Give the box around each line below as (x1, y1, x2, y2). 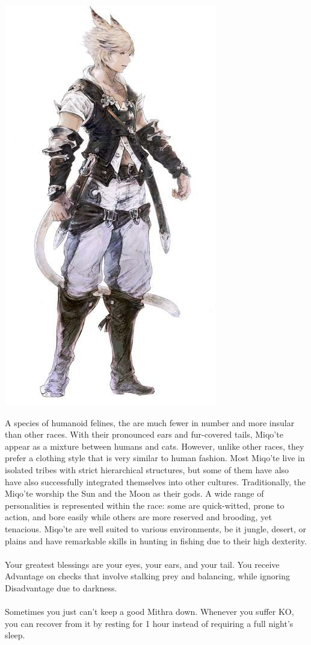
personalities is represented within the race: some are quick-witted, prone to (5, 499, 285, 511)
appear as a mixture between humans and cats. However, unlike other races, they (5, 439, 304, 452)
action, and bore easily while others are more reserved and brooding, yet (5, 511, 272, 523)
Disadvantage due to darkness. (5, 581, 117, 594)
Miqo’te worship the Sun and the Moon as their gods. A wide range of (5, 487, 264, 500)
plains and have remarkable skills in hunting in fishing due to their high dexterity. (5, 534, 307, 547)
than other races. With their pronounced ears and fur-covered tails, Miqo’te (5, 428, 283, 441)
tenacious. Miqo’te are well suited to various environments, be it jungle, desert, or (5, 522, 307, 535)
